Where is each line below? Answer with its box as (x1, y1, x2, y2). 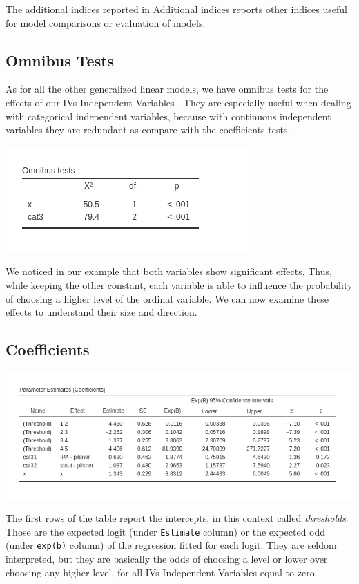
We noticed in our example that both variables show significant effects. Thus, (6, 264, 332, 279)
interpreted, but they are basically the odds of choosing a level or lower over (6, 552, 328, 566)
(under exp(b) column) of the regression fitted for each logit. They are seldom (6, 538, 337, 552)
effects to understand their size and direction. (6, 305, 197, 319)
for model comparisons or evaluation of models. (6, 15, 206, 30)
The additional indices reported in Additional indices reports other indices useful (6, 2, 347, 16)
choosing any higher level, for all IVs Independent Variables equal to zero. (6, 565, 318, 579)
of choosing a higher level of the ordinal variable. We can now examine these (6, 291, 329, 305)
